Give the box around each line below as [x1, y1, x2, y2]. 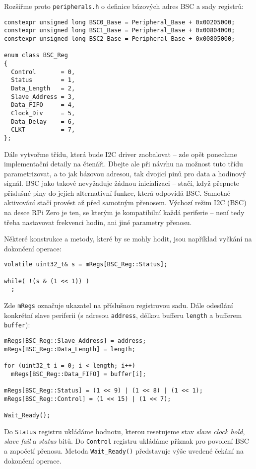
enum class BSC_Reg [4, 52, 68, 59]
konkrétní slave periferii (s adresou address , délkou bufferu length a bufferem [4, 310, 242, 320]
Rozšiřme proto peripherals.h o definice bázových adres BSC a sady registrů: [4, 1, 244, 11]
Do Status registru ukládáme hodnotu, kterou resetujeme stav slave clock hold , [4, 426, 245, 436]
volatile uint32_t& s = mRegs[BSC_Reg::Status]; [4, 261, 168, 268]
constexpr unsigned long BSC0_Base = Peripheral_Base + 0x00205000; [4, 18, 235, 26]
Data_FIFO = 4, [11, 101, 75, 109]
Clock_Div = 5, [11, 109, 75, 117]
